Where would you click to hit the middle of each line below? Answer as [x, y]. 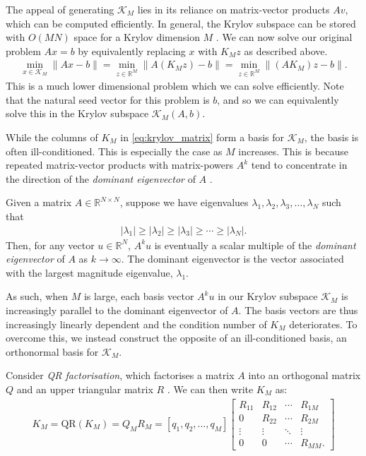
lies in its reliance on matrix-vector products [234, 9]
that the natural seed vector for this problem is [108, 99]
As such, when [37, 296]
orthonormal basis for [52, 351]
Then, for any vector [50, 245]
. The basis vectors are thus [298, 310]
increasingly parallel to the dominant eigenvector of [117, 310]
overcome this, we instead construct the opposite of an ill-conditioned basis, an [176, 338]
